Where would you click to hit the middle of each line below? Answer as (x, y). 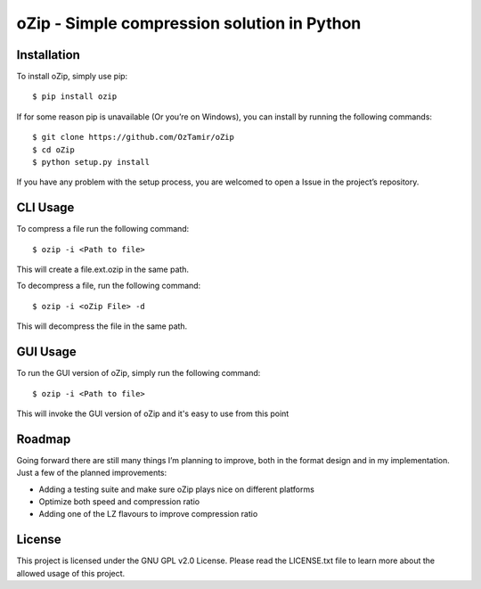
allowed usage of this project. (71, 573)
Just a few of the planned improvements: (92, 473)
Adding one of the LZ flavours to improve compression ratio (148, 514)
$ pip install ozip (75, 97)
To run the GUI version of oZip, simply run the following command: (139, 373)
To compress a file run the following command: (103, 229)
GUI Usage (47, 352)
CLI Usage (45, 208)
